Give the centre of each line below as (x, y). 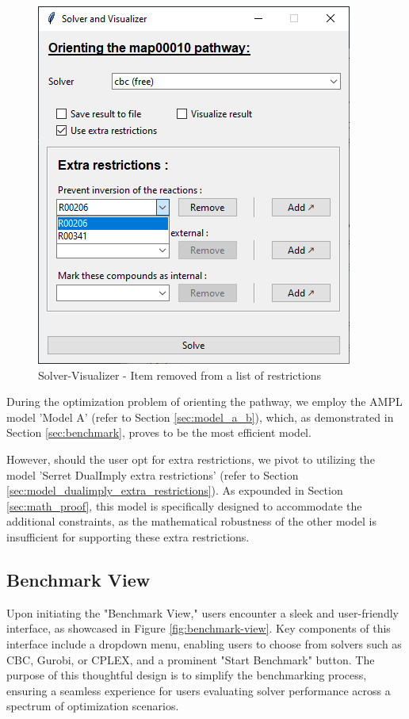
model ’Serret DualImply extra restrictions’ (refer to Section (153, 474)
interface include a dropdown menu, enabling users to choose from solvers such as (204, 643)
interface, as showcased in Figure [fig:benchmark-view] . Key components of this (199, 628)
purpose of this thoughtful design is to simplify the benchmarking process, (187, 675)
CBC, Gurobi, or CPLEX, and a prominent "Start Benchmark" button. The (191, 659)
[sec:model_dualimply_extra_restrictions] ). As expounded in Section (175, 490)
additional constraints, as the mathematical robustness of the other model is (191, 521)
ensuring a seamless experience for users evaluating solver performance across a (199, 690)
